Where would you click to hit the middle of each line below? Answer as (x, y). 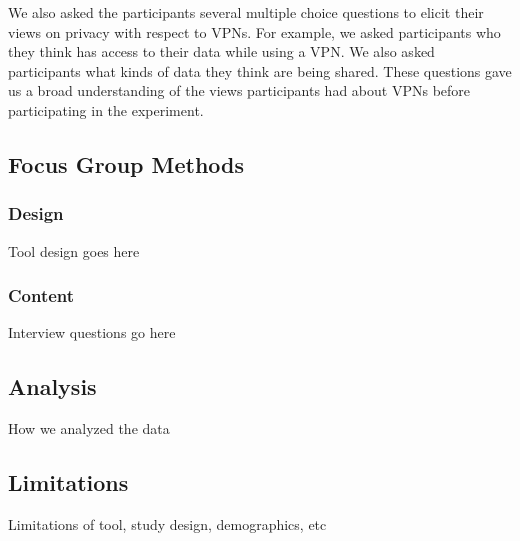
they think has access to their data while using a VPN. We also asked (221, 51)
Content (41, 295)
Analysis (52, 386)
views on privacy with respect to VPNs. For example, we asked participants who (254, 31)
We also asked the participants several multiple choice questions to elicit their (246, 12)
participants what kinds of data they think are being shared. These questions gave (260, 70)
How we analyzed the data (89, 428)
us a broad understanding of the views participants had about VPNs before (239, 90)
